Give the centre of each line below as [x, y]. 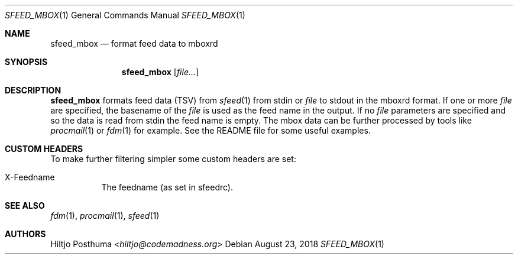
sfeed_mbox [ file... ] [160, 72]
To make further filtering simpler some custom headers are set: [173, 159]
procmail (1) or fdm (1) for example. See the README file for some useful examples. [211, 130]
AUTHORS [25, 234]
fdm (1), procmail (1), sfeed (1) [105, 216]
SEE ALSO [25, 205]
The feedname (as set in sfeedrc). [167, 187]
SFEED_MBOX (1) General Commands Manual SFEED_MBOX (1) [125, 15]
